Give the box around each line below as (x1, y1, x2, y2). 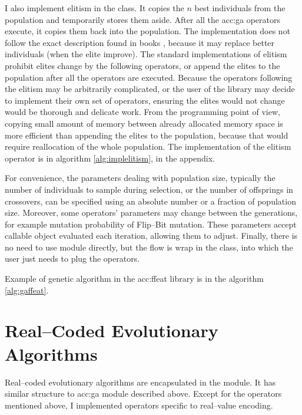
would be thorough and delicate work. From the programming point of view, (5, 106, 280, 118)
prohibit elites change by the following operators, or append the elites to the (5, 59, 280, 71)
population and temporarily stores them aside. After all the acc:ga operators (5, 13, 281, 25)
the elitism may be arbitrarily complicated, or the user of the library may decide (5, 83, 295, 95)
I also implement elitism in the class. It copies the (5, 2, 184, 14)
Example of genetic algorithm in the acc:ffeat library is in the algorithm (5, 272, 264, 285)
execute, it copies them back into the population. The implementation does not (5, 25, 291, 37)
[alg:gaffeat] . (5, 284, 49, 296)
